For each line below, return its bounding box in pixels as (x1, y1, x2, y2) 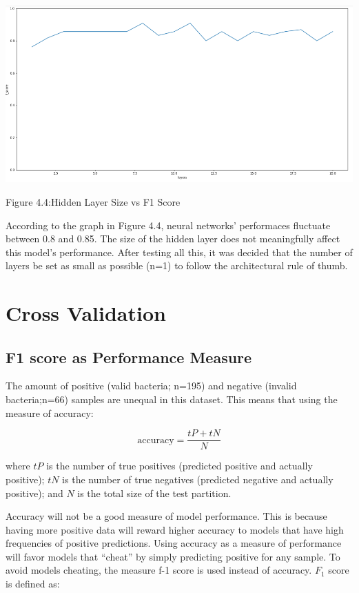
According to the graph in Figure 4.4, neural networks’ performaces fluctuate (6, 217, 331, 232)
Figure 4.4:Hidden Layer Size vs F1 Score (6, 194, 181, 208)
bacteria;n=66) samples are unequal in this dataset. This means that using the (6, 392, 338, 407)
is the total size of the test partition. (77, 485, 232, 500)
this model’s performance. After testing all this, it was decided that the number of (6, 244, 353, 259)
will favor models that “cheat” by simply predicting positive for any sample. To (6, 549, 340, 563)
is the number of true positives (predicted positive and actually (46, 458, 313, 473)
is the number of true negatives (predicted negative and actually (62, 472, 334, 486)
